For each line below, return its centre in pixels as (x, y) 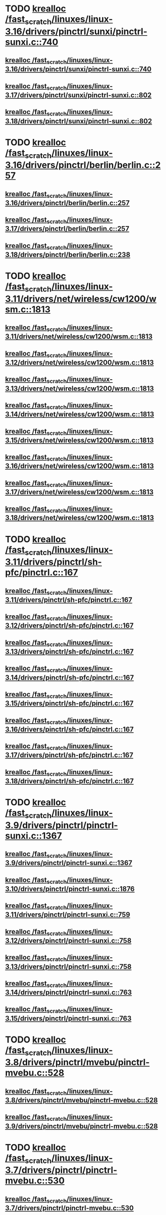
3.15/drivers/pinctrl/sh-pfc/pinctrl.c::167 (69, 704)
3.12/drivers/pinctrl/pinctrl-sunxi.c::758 (68, 941)
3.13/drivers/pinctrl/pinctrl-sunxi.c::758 (68, 966)
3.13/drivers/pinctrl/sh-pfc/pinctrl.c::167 (69, 652)
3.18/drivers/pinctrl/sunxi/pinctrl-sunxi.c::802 (79, 121)
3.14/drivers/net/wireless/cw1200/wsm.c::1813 (80, 414)
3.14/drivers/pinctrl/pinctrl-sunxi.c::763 (68, 993)
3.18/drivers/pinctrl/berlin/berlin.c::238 (68, 255)
